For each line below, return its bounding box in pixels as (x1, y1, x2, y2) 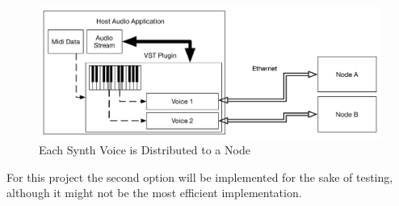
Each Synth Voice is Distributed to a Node (39, 141, 250, 158)
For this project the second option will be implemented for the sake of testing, (6, 168, 393, 185)
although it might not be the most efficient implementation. (6, 184, 302, 201)
